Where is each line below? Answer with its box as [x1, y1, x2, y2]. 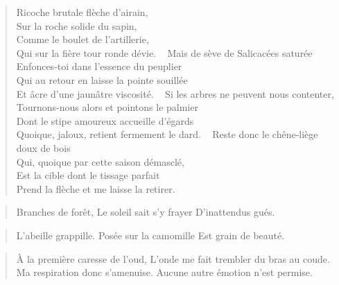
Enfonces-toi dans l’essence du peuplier [16, 59, 182, 74]
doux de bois [16, 140, 71, 155]
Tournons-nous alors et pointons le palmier [16, 100, 198, 114]
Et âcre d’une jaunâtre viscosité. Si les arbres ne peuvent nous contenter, [16, 86, 334, 101]
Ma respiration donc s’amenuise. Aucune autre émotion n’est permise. [16, 265, 313, 279]
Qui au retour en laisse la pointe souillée [16, 72, 188, 87]
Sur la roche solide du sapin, [16, 18, 137, 33]
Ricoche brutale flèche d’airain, [16, 5, 148, 19]
